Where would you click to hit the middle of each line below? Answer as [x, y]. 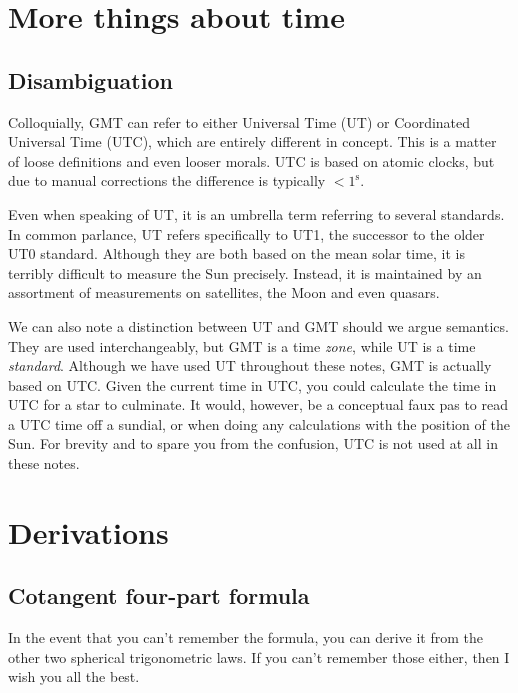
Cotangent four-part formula [159, 595]
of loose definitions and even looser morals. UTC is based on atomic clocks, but [251, 160]
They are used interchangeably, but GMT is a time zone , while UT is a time [242, 345]
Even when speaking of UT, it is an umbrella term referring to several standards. [256, 213]
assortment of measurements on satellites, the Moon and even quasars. [224, 292]
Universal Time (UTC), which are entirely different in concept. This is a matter [252, 141]
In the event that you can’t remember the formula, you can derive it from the [246, 637]
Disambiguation [90, 79]
